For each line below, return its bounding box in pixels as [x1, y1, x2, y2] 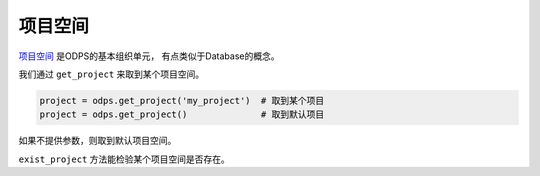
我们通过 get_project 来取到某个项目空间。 [18, 68, 205, 80]
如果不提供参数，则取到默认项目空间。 [18, 135, 177, 147]
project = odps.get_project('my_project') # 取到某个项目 [39, 95, 325, 106]
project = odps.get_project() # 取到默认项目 [39, 109, 325, 120]
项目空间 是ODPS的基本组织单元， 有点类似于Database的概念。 [18, 50, 280, 62]
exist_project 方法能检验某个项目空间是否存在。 [18, 153, 230, 165]
